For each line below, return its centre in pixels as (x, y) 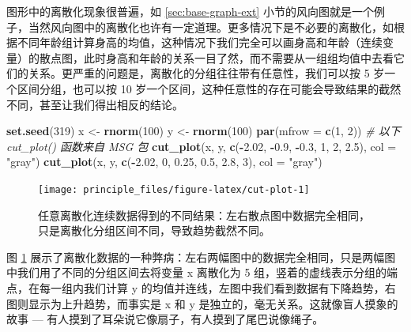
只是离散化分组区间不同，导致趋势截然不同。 (154, 230)
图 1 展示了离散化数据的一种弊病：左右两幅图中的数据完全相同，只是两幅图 (201, 257)
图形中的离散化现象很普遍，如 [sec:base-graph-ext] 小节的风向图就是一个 (190, 11)
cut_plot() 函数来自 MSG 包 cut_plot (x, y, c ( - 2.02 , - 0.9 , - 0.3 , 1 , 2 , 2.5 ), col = (202, 146)
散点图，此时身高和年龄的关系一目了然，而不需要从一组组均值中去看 (216, 57)
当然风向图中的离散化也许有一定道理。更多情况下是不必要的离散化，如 (211, 26)
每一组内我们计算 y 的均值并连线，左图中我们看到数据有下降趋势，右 (217, 287)
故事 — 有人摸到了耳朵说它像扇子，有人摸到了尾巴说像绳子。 (165, 319)
